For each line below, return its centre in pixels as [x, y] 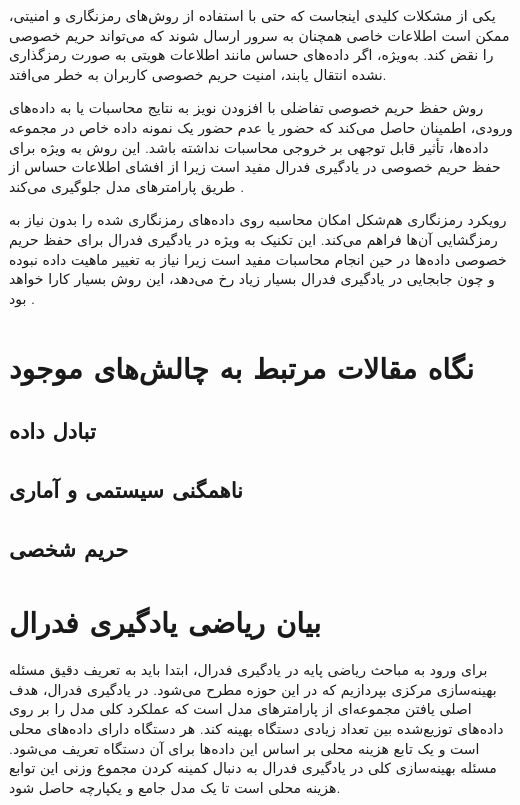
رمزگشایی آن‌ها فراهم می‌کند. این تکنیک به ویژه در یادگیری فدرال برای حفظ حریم [253, 238]
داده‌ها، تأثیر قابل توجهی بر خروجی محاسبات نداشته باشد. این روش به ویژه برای [249, 146]
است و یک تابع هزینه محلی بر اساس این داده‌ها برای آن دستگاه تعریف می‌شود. [244, 747]
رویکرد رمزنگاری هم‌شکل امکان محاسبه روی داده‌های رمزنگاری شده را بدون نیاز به [258, 219]
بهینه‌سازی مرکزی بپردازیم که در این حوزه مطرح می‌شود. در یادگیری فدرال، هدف [253, 688]
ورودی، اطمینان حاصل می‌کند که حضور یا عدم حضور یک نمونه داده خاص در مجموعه [261, 126]
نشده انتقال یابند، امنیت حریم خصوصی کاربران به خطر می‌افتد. [198, 73]
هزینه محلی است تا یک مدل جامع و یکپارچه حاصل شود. [175, 786]
